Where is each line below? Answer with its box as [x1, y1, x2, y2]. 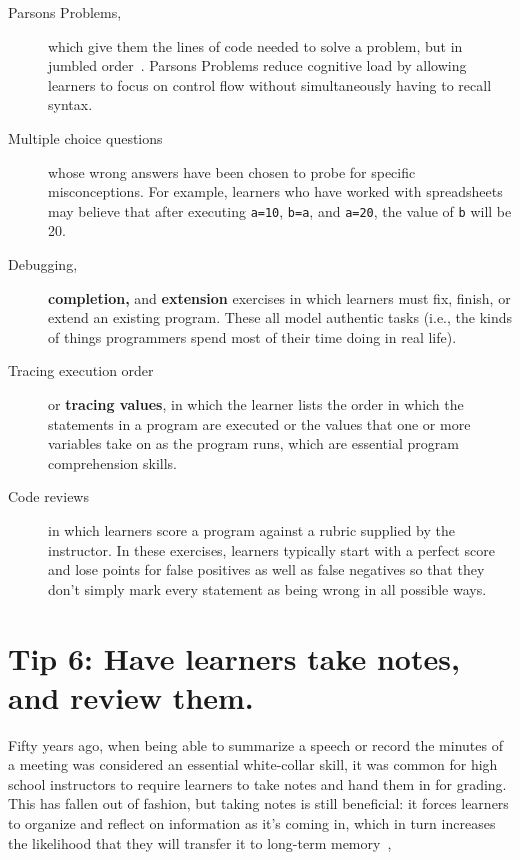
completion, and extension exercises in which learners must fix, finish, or [48, 287, 511, 308]
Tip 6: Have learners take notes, [8, 637, 460, 678]
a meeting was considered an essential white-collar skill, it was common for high [8, 754, 498, 775]
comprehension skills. [48, 452, 177, 473]
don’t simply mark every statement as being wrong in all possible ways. [48, 578, 487, 599]
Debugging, [8, 254, 78, 274]
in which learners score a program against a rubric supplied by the [48, 519, 455, 540]
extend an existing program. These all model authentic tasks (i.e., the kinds [48, 307, 513, 328]
